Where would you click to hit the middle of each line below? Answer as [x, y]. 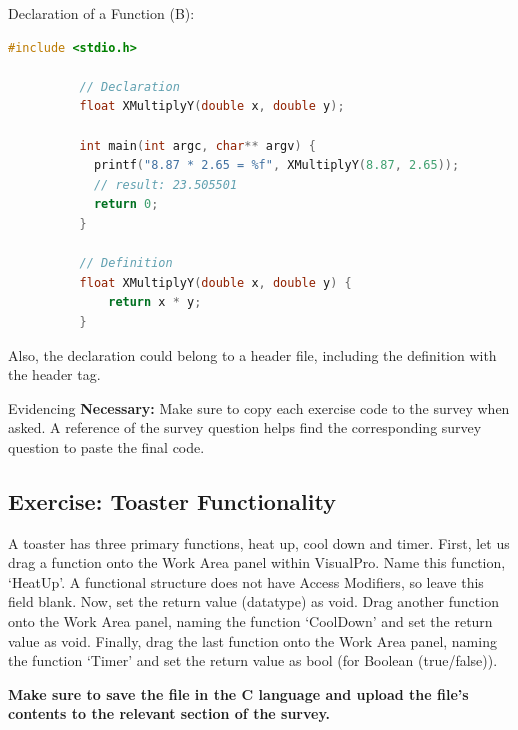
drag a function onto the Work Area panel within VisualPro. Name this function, [257, 562]
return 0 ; [126, 204]
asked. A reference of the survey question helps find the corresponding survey [245, 427]
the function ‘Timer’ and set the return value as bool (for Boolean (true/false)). [253, 660]
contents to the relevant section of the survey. [169, 713]
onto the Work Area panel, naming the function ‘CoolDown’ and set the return [250, 621]
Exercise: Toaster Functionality [172, 500]
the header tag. [54, 374]
